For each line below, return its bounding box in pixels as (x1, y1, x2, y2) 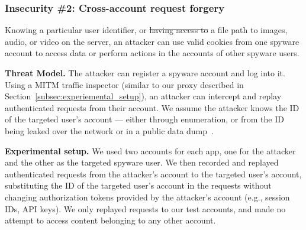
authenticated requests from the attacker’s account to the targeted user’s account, (5, 167, 302, 180)
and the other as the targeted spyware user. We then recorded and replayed (5, 156, 279, 169)
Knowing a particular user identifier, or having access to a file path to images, (5, 24, 288, 36)
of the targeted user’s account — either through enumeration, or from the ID (5, 113, 284, 125)
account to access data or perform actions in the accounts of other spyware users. (5, 47, 299, 59)
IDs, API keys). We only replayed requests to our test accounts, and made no (5, 202, 286, 215)
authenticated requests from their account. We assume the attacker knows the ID (5, 101, 299, 114)
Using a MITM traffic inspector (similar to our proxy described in (5, 78, 244, 90)
